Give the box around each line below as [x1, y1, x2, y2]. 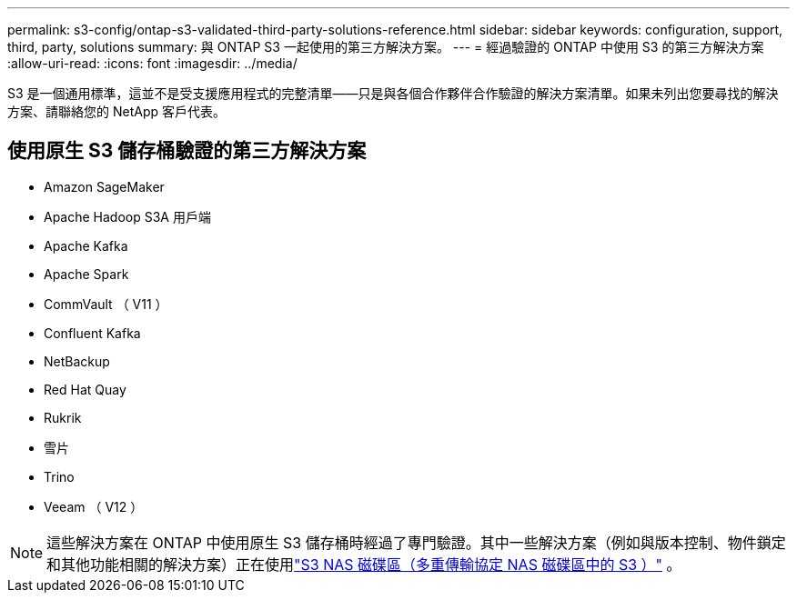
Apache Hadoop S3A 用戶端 [44, 208, 211, 225]
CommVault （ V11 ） [44, 295, 168, 312]
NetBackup [44, 353, 110, 369]
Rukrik [44, 409, 82, 425]
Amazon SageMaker [44, 178, 165, 195]
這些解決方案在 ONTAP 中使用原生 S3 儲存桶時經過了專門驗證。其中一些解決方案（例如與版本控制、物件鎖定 [46, 533, 786, 552]
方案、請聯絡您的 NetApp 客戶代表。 [7, 104, 226, 119]
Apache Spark [44, 265, 129, 282]
